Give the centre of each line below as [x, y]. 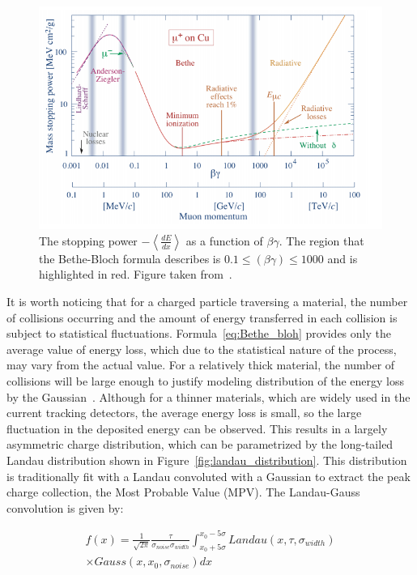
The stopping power [88, 240]
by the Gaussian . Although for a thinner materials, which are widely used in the [208, 396]
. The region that [321, 240]
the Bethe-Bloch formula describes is [130, 258]
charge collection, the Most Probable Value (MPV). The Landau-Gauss [183, 492]
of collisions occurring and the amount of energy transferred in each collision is [202, 317]
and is [343, 258]
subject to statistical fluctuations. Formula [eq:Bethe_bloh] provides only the [199, 333]
